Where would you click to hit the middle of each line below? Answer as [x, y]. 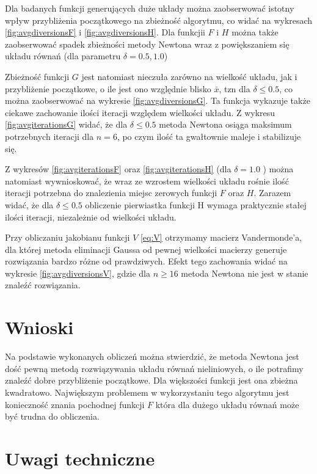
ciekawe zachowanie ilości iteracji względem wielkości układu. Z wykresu [140, 112]
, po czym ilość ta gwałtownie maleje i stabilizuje [209, 136]
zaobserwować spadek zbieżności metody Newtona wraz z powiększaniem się [147, 44]
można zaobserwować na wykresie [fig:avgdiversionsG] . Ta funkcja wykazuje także [158, 100]
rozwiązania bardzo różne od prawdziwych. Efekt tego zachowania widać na [146, 261]
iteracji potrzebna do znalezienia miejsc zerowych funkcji [111, 193]
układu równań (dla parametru [63, 56]
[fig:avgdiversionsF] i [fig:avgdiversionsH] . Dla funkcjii [105, 32]
